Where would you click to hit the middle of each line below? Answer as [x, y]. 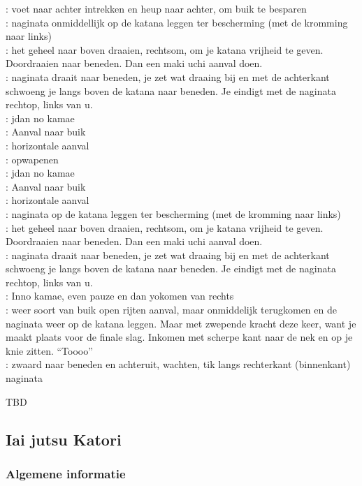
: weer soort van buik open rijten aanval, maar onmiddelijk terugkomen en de [171, 310]
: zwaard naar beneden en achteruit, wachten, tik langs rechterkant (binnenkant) [178, 364]
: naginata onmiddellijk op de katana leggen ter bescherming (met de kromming [177, 22]
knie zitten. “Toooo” [49, 350]
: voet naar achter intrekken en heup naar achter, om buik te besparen [156, 8]
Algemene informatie [66, 473]
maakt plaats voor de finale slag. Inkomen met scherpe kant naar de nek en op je [179, 337]
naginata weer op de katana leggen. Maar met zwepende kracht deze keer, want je [181, 323]
